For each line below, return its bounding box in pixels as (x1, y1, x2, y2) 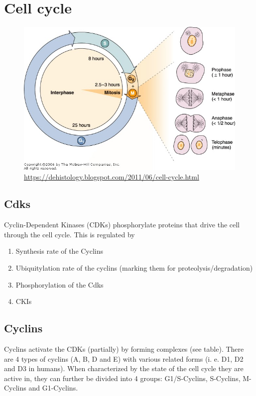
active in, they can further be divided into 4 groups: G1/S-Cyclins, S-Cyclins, (4, 373, 241, 383)
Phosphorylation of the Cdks (15, 279, 104, 290)
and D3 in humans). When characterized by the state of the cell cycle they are (4, 363, 244, 374)
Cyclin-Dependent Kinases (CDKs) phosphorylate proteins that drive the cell (4, 219, 240, 230)
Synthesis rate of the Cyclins (15, 246, 104, 256)
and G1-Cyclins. (28, 383, 78, 393)
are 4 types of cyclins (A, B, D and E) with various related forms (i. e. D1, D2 (4, 353, 244, 364)
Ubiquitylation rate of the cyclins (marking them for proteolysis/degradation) (15, 262, 253, 273)
